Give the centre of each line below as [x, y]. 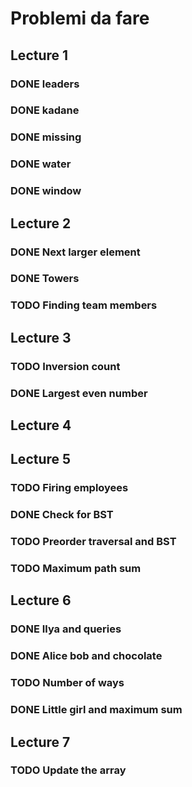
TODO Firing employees [69, 488]
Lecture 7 [40, 742]
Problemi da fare [80, 18]
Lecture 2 [41, 223]
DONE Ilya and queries [66, 629]
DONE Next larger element [75, 252]
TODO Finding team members [84, 305]
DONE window [46, 191]
